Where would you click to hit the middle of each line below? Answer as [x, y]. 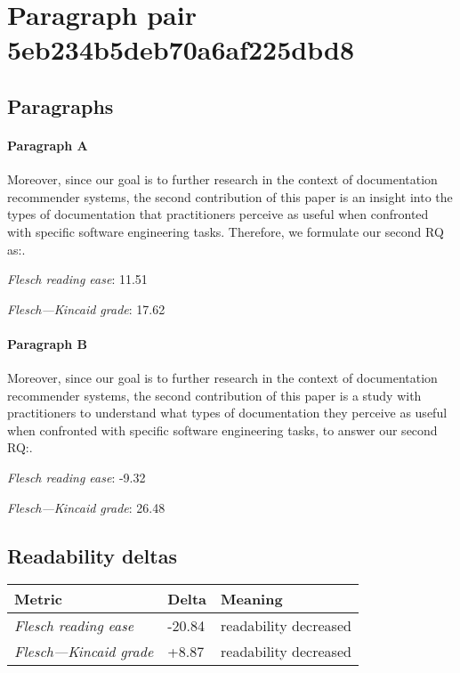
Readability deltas [92, 555]
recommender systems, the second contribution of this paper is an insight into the [230, 196]
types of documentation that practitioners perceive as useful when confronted [218, 214]
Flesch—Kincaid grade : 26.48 [86, 507]
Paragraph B [48, 343]
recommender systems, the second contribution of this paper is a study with [214, 395]
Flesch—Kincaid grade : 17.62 [86, 308]
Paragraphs [61, 105]
